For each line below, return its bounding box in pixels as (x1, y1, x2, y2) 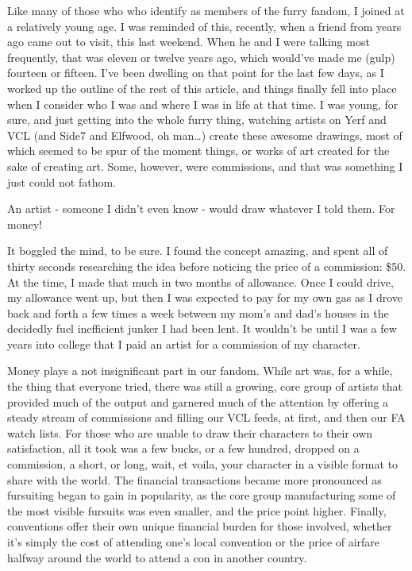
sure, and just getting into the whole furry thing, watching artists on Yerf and (7, 111, 387, 128)
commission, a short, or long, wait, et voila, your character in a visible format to (7, 456, 399, 473)
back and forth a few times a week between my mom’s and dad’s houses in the (7, 304, 389, 321)
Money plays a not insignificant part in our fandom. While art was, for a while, (7, 362, 393, 379)
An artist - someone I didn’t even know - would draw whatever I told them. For (7, 200, 395, 217)
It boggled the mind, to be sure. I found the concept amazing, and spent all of (7, 242, 388, 259)
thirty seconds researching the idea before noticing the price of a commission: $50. (7, 257, 406, 274)
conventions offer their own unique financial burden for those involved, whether (7, 518, 392, 534)
